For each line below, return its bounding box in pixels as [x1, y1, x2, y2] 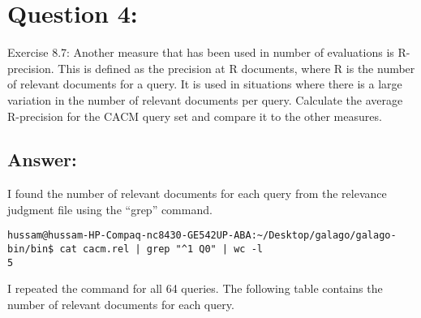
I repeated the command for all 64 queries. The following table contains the [7, 280, 383, 297]
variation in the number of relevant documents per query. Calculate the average [7, 91, 403, 108]
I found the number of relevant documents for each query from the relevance [7, 185, 387, 202]
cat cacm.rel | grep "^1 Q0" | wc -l [59, 243, 263, 256]
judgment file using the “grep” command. [7, 200, 213, 217]
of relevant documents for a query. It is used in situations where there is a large [7, 75, 402, 92]
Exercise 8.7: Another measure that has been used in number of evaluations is [7, 44, 394, 61]
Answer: [7, 147, 77, 172]
